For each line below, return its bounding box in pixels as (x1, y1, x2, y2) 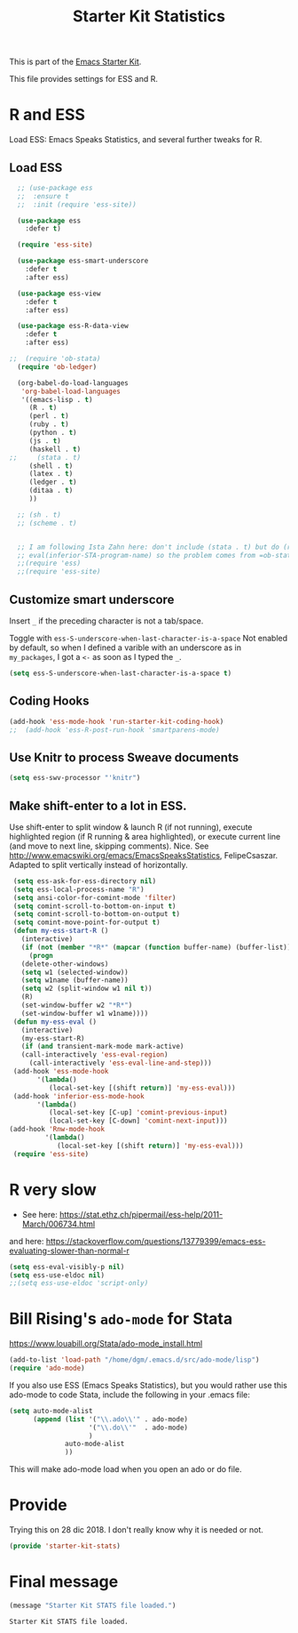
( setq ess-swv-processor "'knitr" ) (9, 774, 141, 783)
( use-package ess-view (17, 289, 101, 298)
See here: (21, 1209, 58, 1219)
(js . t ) (28, 436, 62, 446)
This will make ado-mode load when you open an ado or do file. (9, 1464, 242, 1475)
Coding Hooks (9, 694, 90, 709)
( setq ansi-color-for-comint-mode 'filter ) (12, 893, 176, 902)
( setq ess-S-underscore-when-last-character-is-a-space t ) (9, 669, 232, 678)
